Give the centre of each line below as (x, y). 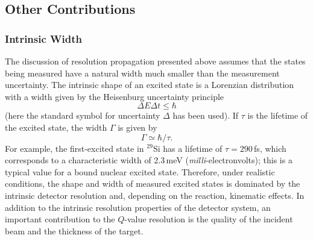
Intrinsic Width (43, 38)
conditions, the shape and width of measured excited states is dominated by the (153, 183)
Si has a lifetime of (188, 148)
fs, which (270, 148)
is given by (138, 127)
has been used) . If (206, 115)
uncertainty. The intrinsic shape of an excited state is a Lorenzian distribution (150, 85)
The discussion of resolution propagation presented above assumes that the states (155, 61)
